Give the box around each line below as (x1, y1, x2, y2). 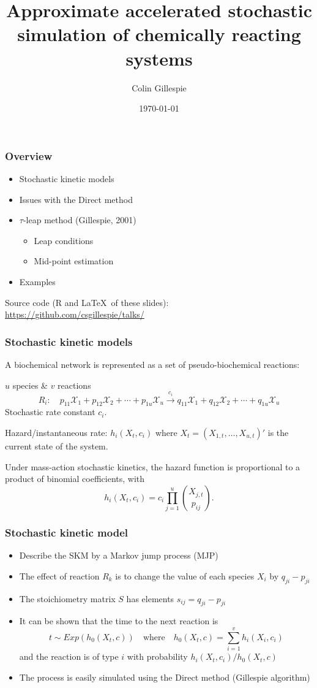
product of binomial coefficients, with (5, 472, 145, 485)
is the (267, 426, 289, 438)
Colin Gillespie (132, 81, 187, 94)
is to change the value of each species (115, 569, 255, 582)
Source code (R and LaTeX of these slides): (5, 296, 169, 308)
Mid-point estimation (34, 254, 114, 267)
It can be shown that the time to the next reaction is (19, 614, 218, 627)
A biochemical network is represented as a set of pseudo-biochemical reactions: (5, 357, 300, 370)
